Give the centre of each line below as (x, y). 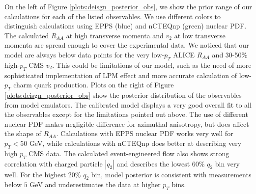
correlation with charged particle (54, 163)
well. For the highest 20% (43, 174)
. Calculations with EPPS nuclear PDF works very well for (145, 133)
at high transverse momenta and (115, 35)
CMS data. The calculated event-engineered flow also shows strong (129, 153)
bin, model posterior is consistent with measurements (171, 174)
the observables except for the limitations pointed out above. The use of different (126, 114)
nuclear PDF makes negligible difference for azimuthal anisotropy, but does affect (127, 124)
